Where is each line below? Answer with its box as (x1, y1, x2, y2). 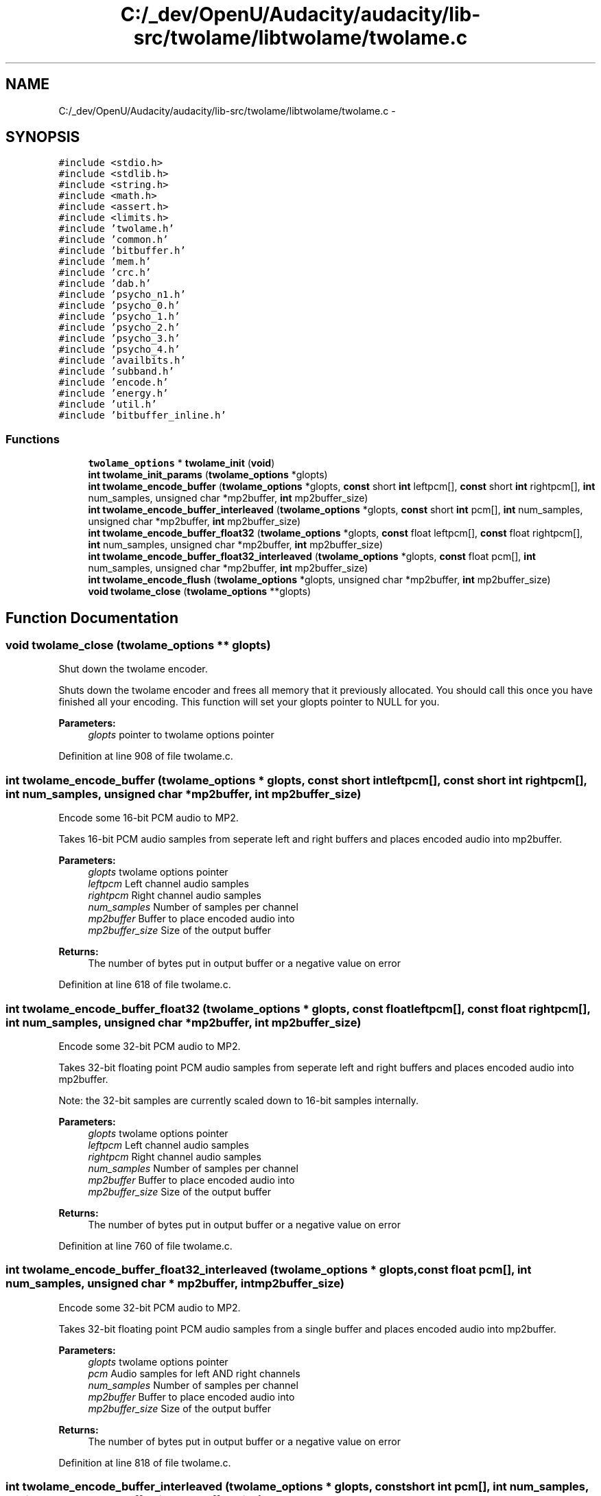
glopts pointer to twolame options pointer (88, 729, 274, 741)
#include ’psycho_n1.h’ (58, 289, 186, 301)
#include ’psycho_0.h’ (58, 300, 180, 312)
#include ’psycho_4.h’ (58, 344, 180, 355)
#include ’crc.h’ (58, 267, 152, 279)
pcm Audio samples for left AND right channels (88, 1367, 300, 1379)
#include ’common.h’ (58, 234, 169, 246)
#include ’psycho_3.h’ (58, 333, 180, 344)
